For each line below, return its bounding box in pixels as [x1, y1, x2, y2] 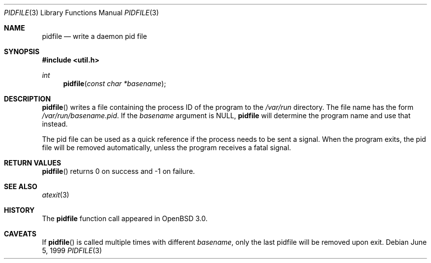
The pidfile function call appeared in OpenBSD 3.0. [42, 214, 208, 223]
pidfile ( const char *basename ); [63, 79, 166, 88]
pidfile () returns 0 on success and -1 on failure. [42, 167, 195, 175]
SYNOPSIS [4, 47, 40, 56]
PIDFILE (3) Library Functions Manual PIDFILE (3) [4, 8, 159, 17]
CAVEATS [4, 230, 36, 238]
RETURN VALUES [4, 159, 62, 167]
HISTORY [4, 206, 35, 214]
